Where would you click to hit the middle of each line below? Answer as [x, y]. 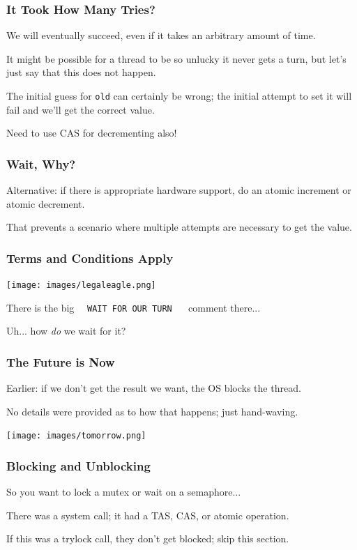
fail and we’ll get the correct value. [81, 109]
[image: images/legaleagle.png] [81, 285]
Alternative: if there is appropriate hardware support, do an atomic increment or [179, 190]
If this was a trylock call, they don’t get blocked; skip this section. [148, 538]
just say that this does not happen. [81, 72]
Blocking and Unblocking [78, 465]
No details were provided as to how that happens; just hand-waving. [152, 411]
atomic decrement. [46, 203]
